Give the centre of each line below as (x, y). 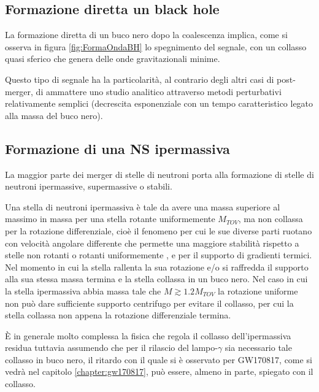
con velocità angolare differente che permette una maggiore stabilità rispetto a (152, 243)
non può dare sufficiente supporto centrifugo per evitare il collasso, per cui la (149, 303)
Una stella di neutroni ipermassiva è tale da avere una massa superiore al (143, 206)
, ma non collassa (271, 219)
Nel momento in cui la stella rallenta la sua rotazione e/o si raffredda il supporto (157, 267)
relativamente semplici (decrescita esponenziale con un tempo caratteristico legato (159, 103)
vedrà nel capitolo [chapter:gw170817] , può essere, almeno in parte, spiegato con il (159, 371)
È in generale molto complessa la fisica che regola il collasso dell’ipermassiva (148, 335)
